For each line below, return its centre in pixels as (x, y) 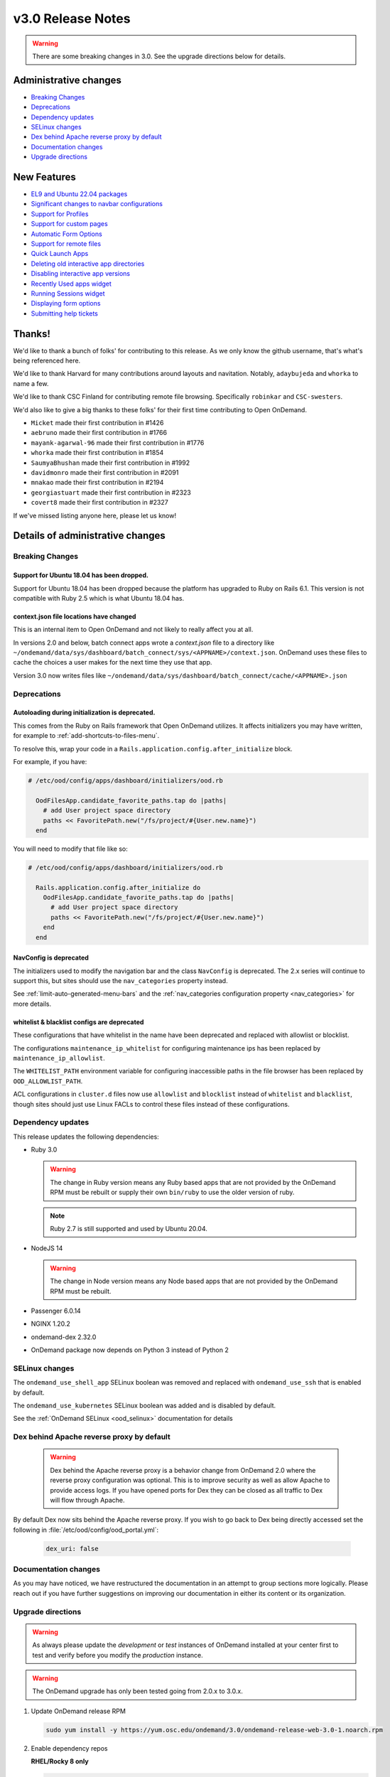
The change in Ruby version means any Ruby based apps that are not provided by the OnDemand (193, 1182)
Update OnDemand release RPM (78, 1711)
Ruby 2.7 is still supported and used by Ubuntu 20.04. (129, 1229)
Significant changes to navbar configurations (97, 204)
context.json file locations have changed (75, 616)
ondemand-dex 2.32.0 (64, 1337)
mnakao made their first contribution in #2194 (97, 483)
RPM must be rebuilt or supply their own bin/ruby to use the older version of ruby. (172, 1192)
